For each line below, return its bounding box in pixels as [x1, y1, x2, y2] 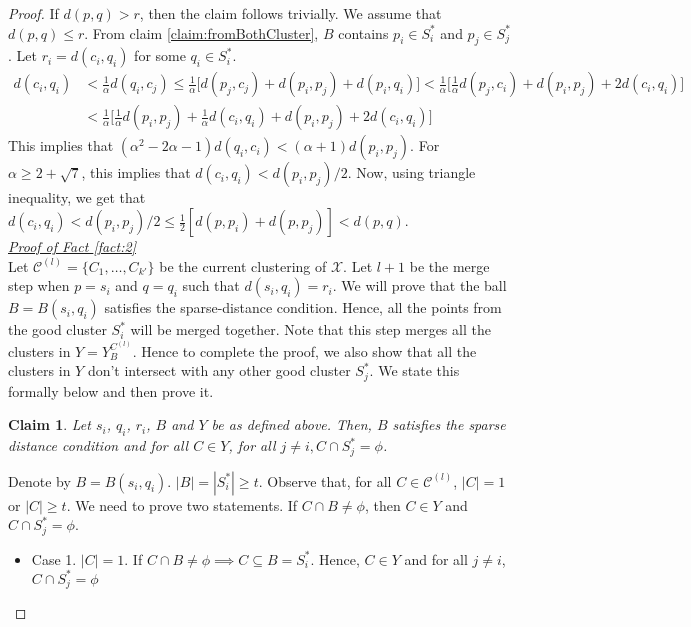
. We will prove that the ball [332, 275, 507, 296]
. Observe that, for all [258, 470, 392, 491]
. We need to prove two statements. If [66, 494, 298, 515]
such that [182, 275, 240, 296]
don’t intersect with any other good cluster [87, 360, 351, 381]
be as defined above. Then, [211, 414, 372, 435]
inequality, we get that [8, 187, 146, 208]
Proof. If [8, 3, 59, 23]
